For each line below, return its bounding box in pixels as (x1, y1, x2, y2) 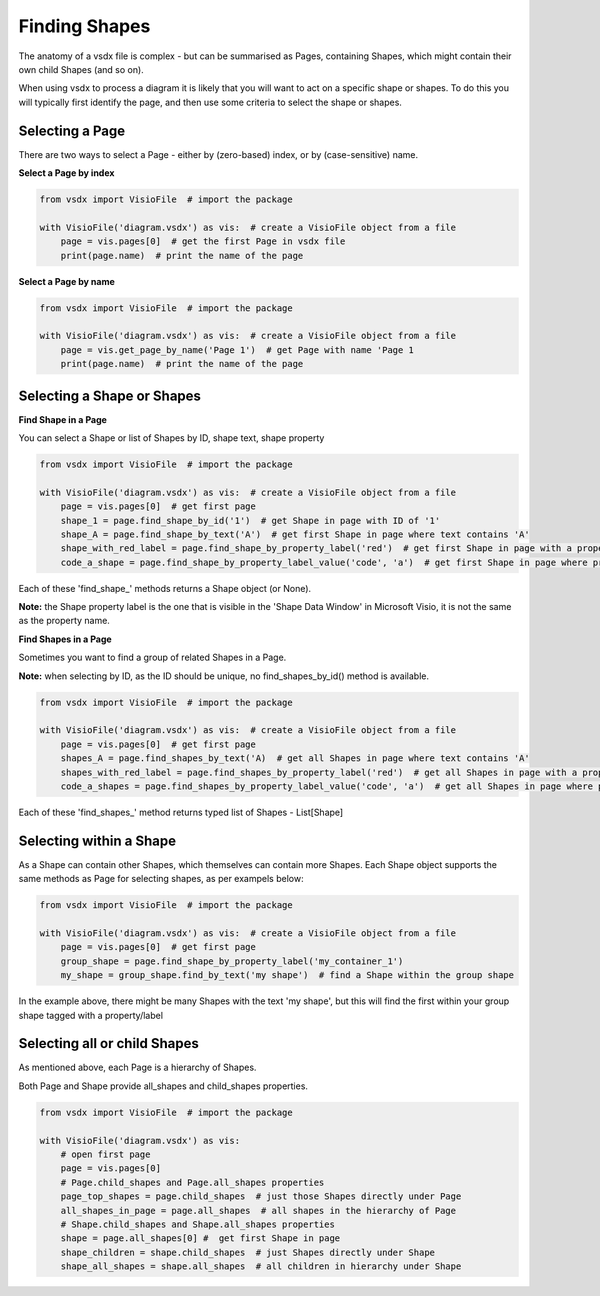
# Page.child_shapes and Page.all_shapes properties (60, 1176, 325, 1188)
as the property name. (18, 615, 110, 627)
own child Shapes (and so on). (18, 63, 144, 75)
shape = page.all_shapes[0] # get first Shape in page (60, 1233, 341, 1244)
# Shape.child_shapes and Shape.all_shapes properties (60, 1218, 335, 1230)
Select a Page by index (18, 167, 115, 179)
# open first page (60, 1149, 151, 1160)
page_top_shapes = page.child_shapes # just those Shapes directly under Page (60, 1191, 462, 1202)
